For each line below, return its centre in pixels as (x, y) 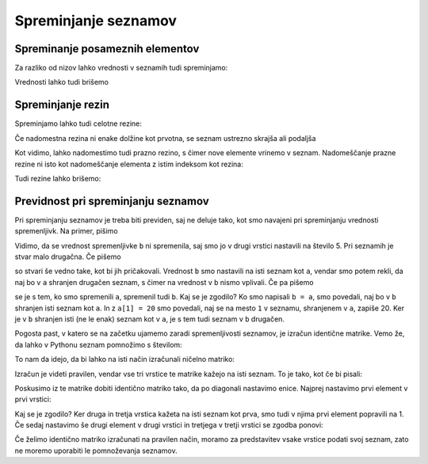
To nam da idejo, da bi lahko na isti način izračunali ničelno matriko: (125, 359)
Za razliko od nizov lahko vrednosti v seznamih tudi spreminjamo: (121, 68)
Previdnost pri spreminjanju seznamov (112, 201)
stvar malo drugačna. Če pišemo (68, 257)
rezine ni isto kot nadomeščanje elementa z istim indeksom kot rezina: (129, 164)
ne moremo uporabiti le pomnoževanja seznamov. (96, 451)
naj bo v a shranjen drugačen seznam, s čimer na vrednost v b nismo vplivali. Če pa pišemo (164, 282)
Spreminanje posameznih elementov (107, 49)
